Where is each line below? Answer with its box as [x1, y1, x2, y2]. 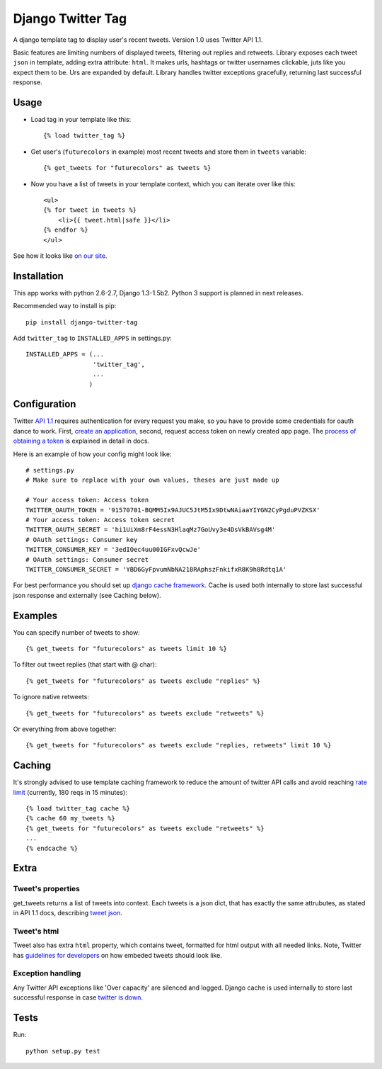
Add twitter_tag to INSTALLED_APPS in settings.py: [13, 334, 173, 342]
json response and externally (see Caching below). [13, 591, 162, 599]
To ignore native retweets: [13, 693, 90, 701]
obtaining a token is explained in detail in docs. [13, 436, 150, 446]
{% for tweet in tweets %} [43, 206, 137, 214]
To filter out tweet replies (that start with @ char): [13, 660, 157, 669]
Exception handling [13, 968, 81, 978]
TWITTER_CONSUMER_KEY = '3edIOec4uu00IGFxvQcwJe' [25, 545, 202, 554]
